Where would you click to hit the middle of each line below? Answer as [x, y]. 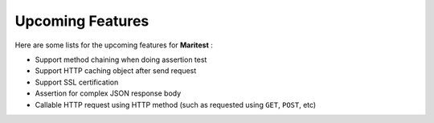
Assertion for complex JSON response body [108, 93]
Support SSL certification [77, 82]
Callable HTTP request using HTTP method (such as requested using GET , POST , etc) [176, 105]
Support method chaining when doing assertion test [121, 59]
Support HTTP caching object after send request [116, 71]
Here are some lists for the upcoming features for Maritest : [114, 45]
